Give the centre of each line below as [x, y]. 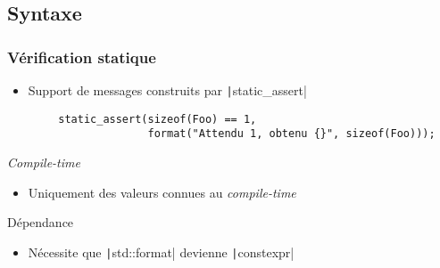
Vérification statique [82, 57]
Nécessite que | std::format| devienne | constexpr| [161, 252]
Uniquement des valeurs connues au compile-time [162, 192]
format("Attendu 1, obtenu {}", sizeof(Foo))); [291, 134]
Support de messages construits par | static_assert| [167, 90]
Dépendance [41, 222]
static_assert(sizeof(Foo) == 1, [158, 119]
